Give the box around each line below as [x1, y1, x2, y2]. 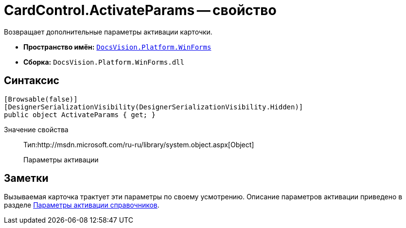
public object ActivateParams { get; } [4, 110, 156, 119]
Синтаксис [4, 74, 59, 87]
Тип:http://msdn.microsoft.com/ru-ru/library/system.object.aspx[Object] [23, 140, 254, 149]
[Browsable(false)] [4, 95, 78, 103]
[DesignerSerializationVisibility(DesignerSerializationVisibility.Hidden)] [4, 103, 303, 111]
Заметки [4, 172, 49, 185]
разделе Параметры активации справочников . [4, 201, 159, 210]
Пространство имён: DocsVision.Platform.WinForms [23, 42, 212, 51]
